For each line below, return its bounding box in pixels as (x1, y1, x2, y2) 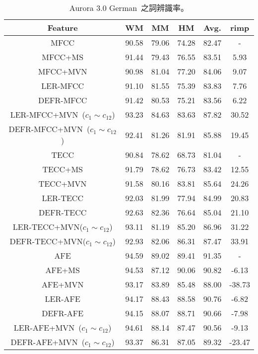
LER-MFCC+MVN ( (10, 109, 85, 120)
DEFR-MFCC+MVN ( (8, 123, 90, 135)
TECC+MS (42, 163, 83, 175)
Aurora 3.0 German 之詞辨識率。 (69, 2, 189, 13)
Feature (47, 22, 78, 33)
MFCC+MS (42, 51, 84, 63)
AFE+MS (45, 264, 80, 276)
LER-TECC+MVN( (12, 221, 83, 232)
